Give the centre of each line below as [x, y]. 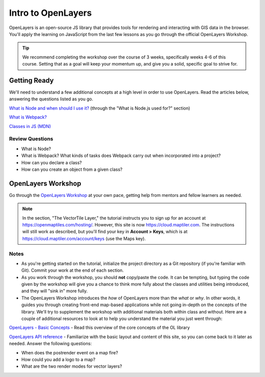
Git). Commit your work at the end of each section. [73, 270]
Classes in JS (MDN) [30, 126]
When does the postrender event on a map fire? [70, 352]
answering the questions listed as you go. [51, 99]
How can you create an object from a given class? [72, 169]
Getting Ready [31, 80]
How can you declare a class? [52, 162]
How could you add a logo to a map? [58, 359]
